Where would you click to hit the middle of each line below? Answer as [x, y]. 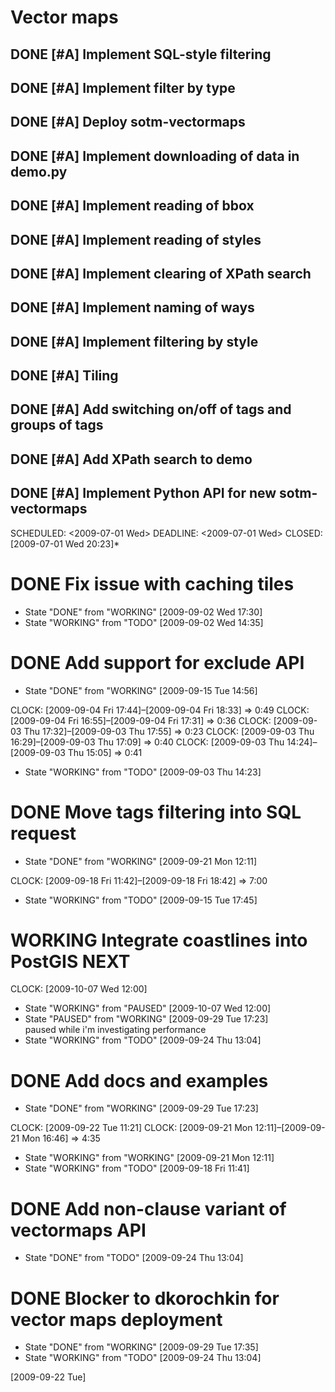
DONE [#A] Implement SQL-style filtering [141, 54]
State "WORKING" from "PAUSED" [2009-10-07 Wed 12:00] [148, 1008]
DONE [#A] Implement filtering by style [134, 341]
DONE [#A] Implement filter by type [123, 87]
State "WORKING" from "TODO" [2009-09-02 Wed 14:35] [144, 622]
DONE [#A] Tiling [64, 376]
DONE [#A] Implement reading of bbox [132, 206]
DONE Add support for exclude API [157, 662]
